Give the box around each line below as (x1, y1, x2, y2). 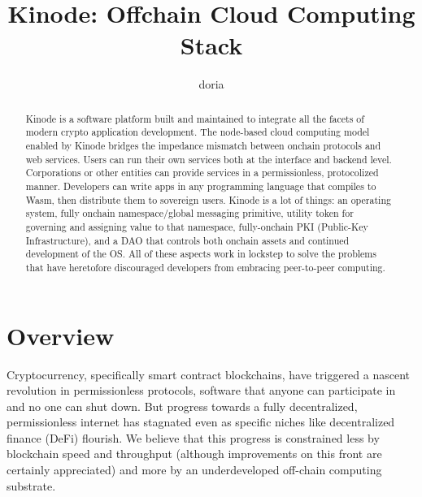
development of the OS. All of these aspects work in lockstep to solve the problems (25, 247, 376, 261)
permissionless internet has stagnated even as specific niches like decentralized (7, 413, 395, 430)
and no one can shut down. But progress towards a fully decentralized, (7, 397, 358, 414)
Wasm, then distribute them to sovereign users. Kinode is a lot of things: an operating (25, 192, 391, 206)
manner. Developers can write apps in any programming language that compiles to (25, 179, 376, 192)
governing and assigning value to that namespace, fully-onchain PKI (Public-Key (25, 219, 368, 233)
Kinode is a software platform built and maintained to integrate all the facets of (25, 111, 364, 125)
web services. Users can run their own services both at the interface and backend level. (25, 152, 392, 166)
